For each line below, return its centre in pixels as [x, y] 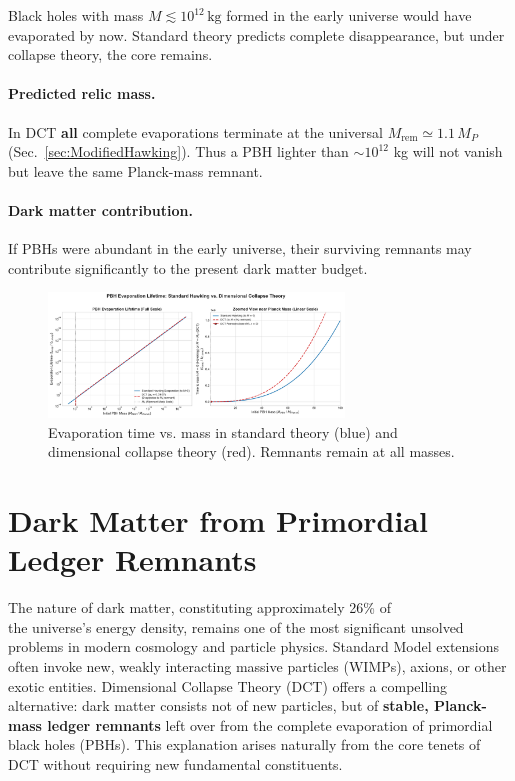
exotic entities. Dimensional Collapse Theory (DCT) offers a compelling [228, 685]
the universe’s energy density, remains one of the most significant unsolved [236, 626]
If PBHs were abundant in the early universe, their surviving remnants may [240, 248]
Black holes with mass [76, 15]
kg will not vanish [448, 151]
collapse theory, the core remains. [110, 54]
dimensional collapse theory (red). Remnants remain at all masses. [251, 451]
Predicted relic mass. [82, 93]
